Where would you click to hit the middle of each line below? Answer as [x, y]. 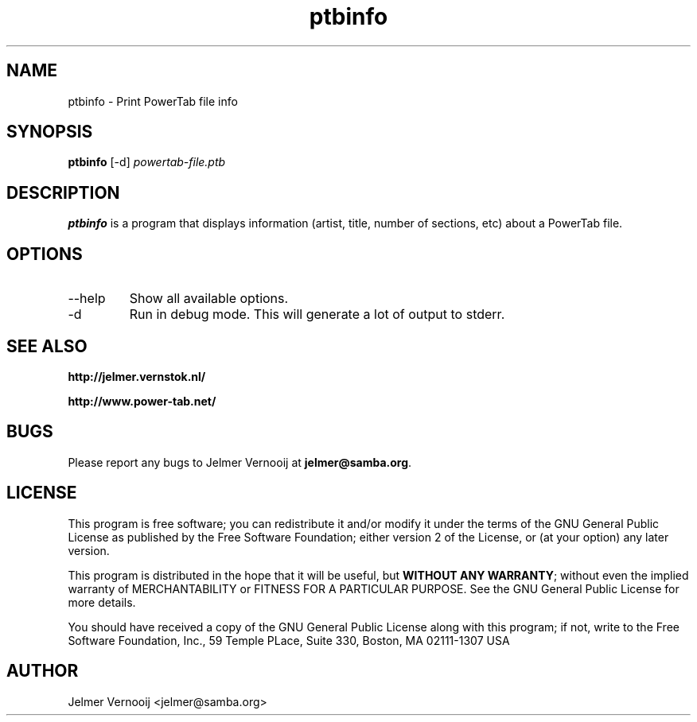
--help [87, 299]
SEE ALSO [47, 346]
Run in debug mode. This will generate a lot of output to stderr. [317, 314]
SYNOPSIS [50, 132]
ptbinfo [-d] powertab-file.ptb [147, 162]
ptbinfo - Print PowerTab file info [153, 101]
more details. [102, 602]
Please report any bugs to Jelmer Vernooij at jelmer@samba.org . [240, 462]
